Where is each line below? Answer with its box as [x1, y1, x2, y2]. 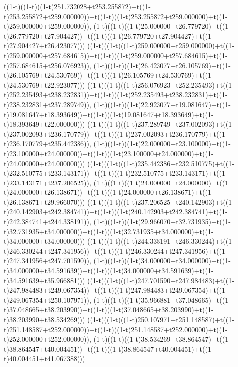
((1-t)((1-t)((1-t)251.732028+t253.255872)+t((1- [4, 1, 151, 11]
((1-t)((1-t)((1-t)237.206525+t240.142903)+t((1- [87, 196, 234, 207]
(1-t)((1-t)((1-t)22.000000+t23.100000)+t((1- [93, 138, 231, 149]
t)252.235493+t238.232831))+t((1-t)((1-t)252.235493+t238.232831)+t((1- [4, 89, 228, 100]
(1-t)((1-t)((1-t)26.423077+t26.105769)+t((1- [93, 60, 231, 70]
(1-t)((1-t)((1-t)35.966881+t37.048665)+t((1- [93, 294, 231, 305]
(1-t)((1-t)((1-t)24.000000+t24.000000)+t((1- [93, 177, 231, 187]
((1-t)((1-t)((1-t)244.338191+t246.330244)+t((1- [87, 236, 234, 246]
